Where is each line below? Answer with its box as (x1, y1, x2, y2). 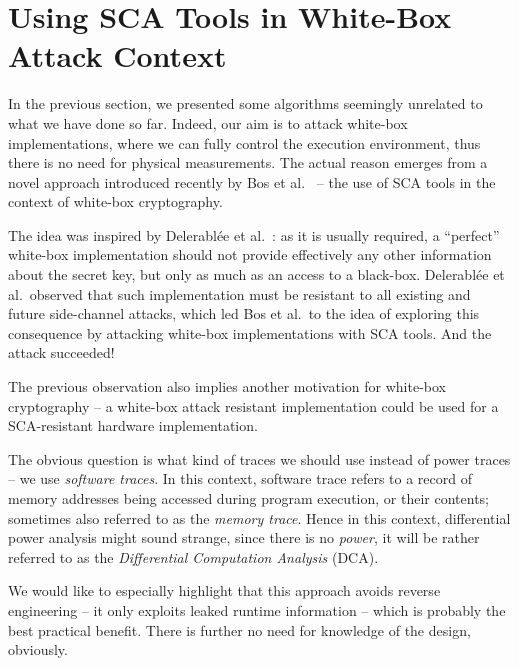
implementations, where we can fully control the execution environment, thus (8, 132, 481, 153)
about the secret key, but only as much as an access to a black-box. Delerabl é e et (8, 264, 505, 285)
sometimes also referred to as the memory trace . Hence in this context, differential (8, 507, 511, 528)
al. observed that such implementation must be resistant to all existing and (8, 283, 471, 304)
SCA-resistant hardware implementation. (8, 415, 258, 436)
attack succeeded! (8, 342, 115, 363)
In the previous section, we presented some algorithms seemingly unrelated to (8, 93, 483, 114)
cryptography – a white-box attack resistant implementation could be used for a (8, 395, 499, 416)
